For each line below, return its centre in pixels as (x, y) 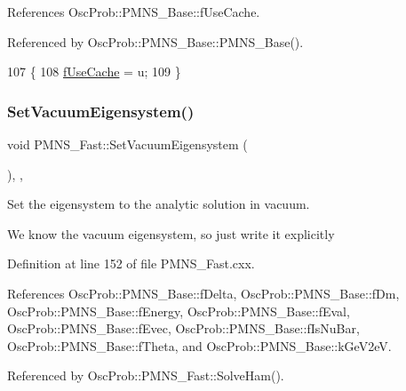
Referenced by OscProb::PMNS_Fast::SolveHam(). (146, 375)
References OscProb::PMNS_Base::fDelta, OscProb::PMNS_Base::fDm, (203, 293)
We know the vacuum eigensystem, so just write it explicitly (171, 233)
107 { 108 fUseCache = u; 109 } (94, 72)
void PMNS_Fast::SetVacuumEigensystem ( (127, 144)
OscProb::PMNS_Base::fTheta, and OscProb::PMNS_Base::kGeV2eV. (199, 345)
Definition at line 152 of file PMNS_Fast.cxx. (131, 263)
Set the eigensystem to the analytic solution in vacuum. (159, 204)
